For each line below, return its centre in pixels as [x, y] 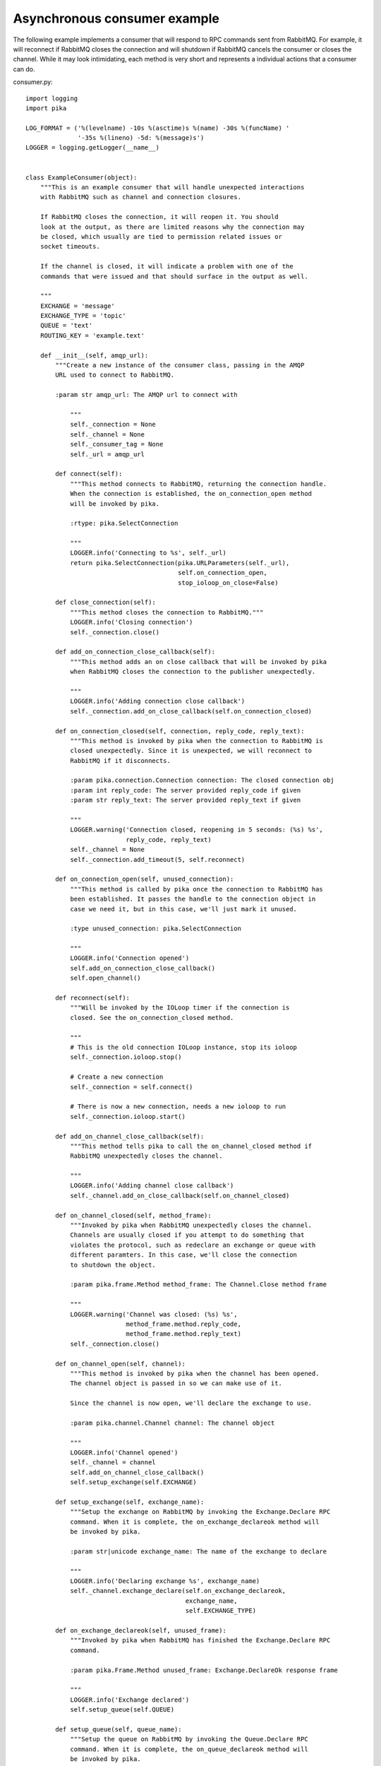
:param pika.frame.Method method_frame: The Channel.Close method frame [199, 1285]
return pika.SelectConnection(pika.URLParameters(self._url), [180, 563]
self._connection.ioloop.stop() [126, 1057]
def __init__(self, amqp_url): [94, 355]
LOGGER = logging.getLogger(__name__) [93, 148]
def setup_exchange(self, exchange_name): [130, 1502]
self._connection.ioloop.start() [128, 1116]
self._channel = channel [113, 1463]
